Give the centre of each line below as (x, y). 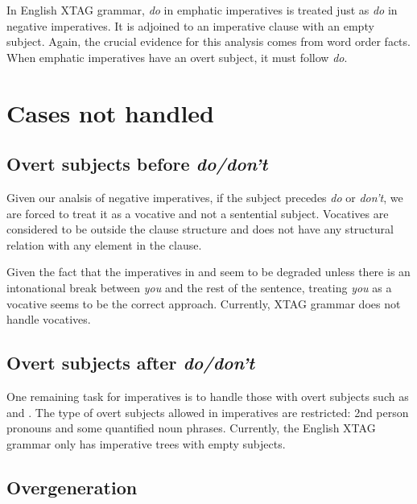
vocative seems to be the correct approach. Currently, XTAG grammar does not (204, 303)
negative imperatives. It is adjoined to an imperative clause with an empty (190, 25)
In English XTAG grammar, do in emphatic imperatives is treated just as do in (202, 10)
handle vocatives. (49, 319)
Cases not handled (110, 112)
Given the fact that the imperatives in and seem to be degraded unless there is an (208, 272)
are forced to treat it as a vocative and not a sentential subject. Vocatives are (198, 213)
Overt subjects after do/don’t (131, 363)
